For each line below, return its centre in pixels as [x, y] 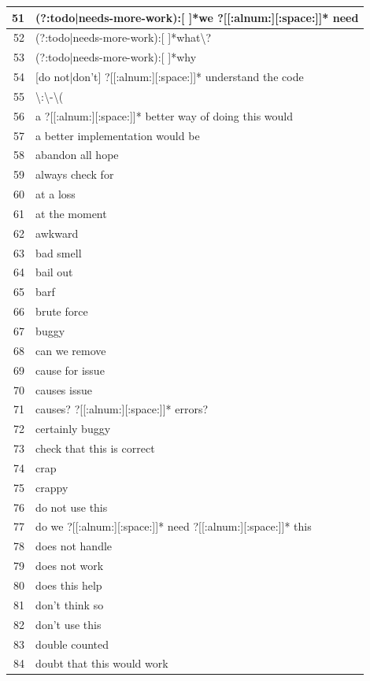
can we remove [71, 350]
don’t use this [68, 624]
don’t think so [70, 604]
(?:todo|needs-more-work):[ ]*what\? [124, 37]
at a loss [55, 194]
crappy [52, 487]
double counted [72, 644]
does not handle [74, 546]
